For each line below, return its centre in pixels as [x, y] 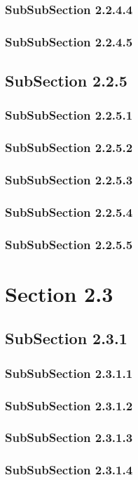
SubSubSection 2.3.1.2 [69, 405]
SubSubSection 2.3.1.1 [69, 373]
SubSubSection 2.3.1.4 [69, 470]
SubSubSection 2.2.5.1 [69, 115]
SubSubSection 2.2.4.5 [69, 41]
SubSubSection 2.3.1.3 [69, 437]
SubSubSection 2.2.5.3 [69, 180]
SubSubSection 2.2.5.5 [69, 244]
